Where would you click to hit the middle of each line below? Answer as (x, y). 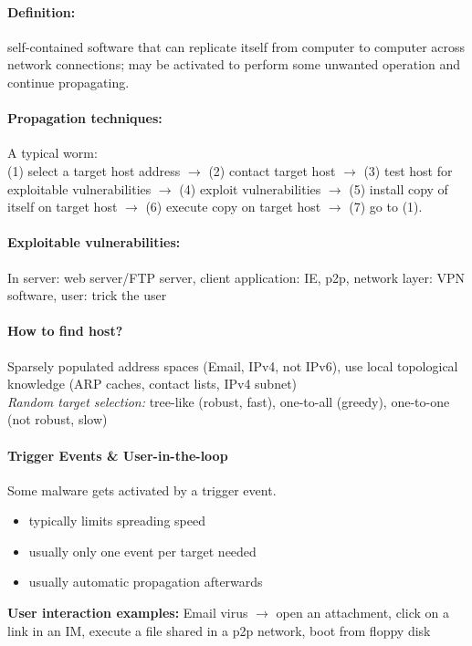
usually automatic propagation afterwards (146, 582)
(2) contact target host (272, 170)
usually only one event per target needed (142, 551)
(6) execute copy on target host (233, 207)
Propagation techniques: (85, 118)
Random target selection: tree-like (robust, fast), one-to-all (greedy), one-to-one (229, 401)
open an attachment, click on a (362, 613)
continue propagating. (68, 82)
